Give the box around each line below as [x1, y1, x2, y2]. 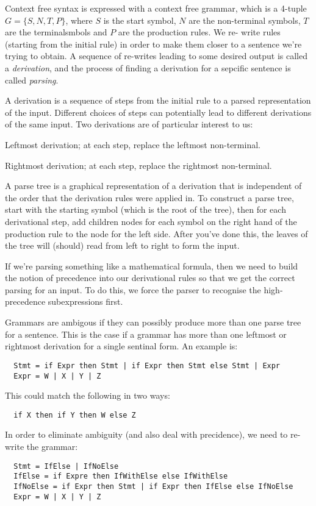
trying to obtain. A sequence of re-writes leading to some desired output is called [5, 49, 307, 62]
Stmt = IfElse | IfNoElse [13, 461, 119, 471]
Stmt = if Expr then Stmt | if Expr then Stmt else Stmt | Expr [13, 361, 281, 370]
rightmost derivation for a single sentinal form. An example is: [5, 340, 238, 352]
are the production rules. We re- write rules [118, 26, 281, 38]
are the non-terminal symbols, [189, 13, 301, 26]
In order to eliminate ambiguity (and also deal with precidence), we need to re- [5, 428, 301, 441]
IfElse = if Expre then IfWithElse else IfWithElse [13, 472, 228, 481]
